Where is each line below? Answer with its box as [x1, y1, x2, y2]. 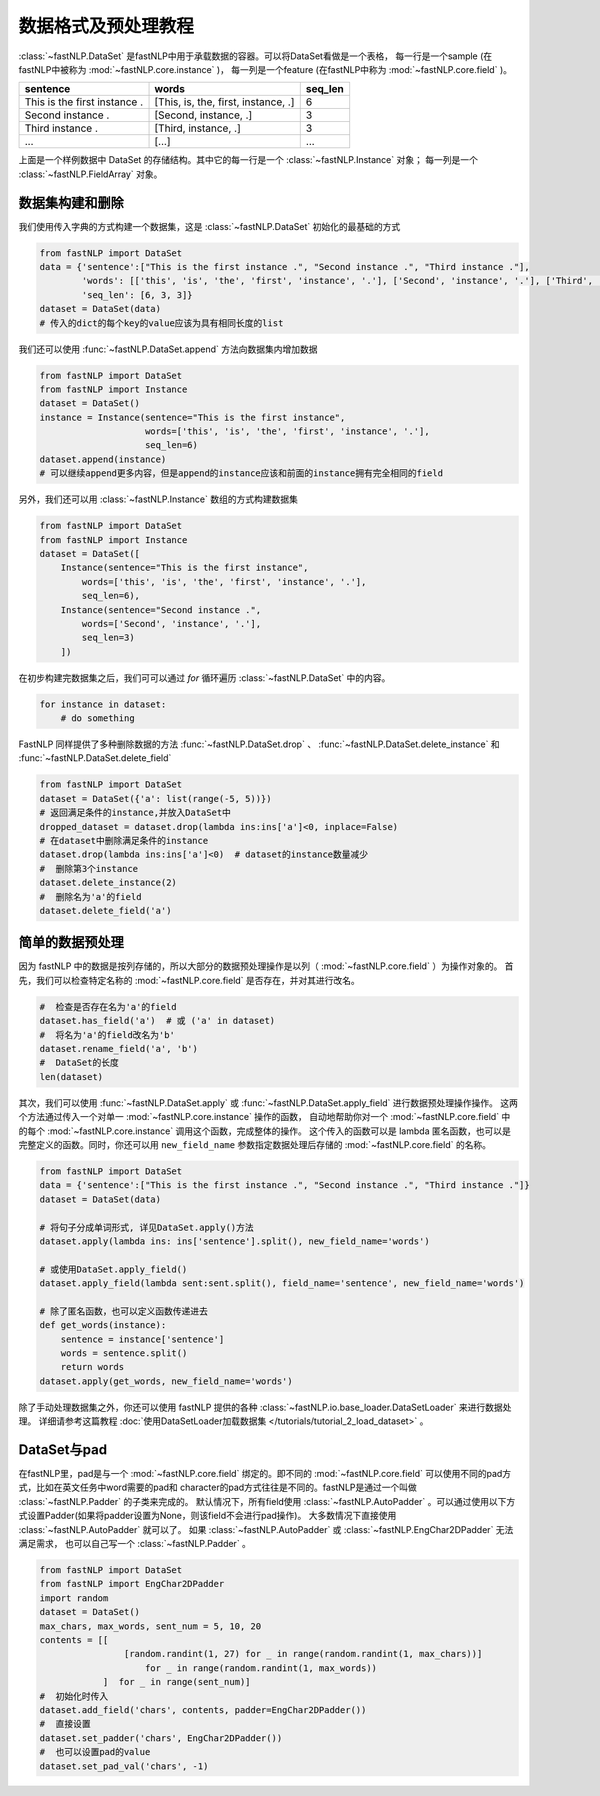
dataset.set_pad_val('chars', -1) [39, 1760, 209, 1772]
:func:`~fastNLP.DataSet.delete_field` [18, 752, 172, 764]
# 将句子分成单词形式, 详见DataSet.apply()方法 [39, 1221, 254, 1233]
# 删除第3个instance [39, 863, 139, 874]
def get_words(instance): [39, 1320, 167, 1331]
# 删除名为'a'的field [39, 891, 142, 902]
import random [39, 1592, 109, 1604]
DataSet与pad [18, 1441, 108, 1458]
